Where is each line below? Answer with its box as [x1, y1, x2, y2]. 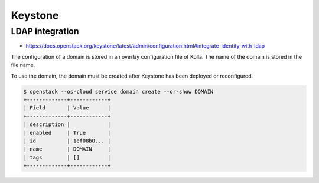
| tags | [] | [23, 154, 111, 161]
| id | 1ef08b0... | [23, 137, 111, 144]
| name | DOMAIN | [23, 146, 111, 152]
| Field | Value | [23, 105, 111, 111]
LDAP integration [11, 26, 79, 36]
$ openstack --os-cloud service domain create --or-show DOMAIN [23, 88, 214, 95]
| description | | [23, 121, 111, 128]
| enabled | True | [23, 129, 111, 136]
